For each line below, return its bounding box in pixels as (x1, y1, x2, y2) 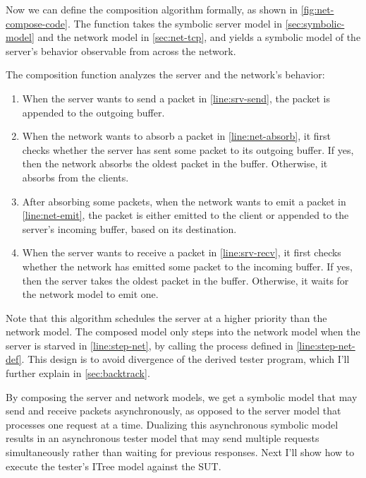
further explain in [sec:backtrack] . (6, 366, 150, 381)
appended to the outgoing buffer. (22, 104, 165, 119)
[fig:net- (300, 2, 334, 16)
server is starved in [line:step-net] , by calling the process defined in (6, 337, 293, 352)
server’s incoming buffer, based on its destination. (22, 221, 237, 236)
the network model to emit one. (22, 287, 159, 301)
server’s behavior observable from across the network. (6, 43, 236, 58)
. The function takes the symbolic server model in (67, 16, 282, 30)
